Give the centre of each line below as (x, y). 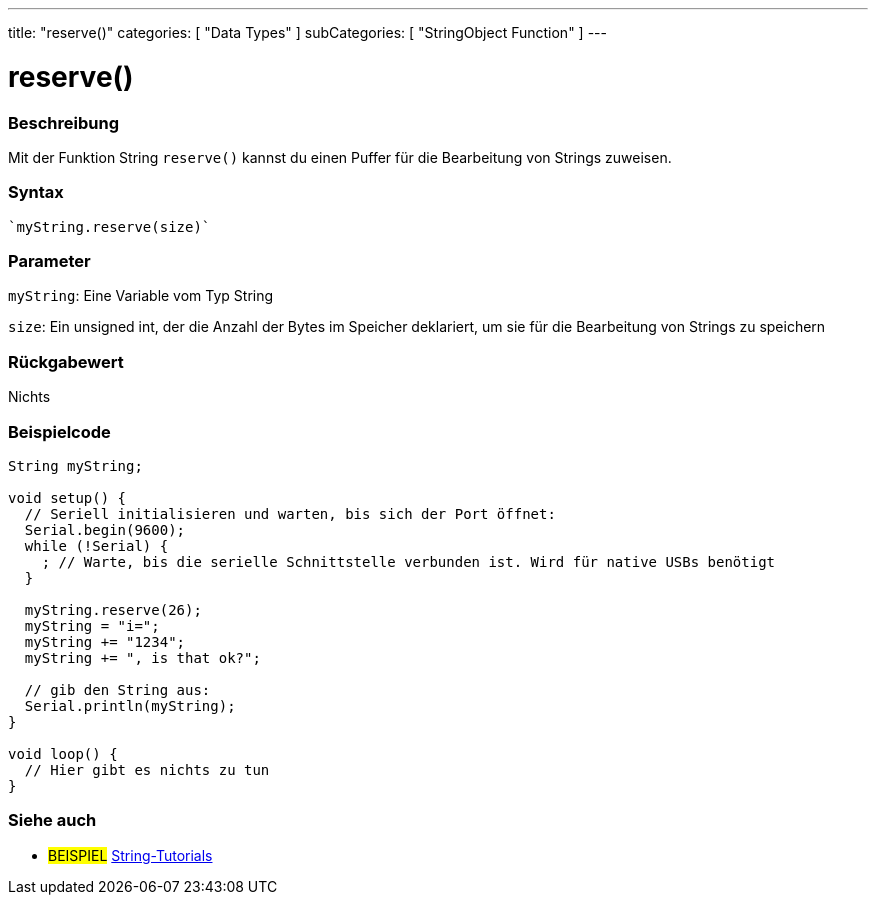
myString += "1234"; (105, 641)
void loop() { (63, 753)
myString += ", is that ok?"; (142, 657)
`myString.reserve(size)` (109, 226)
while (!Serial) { (96, 545)
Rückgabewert (66, 361)
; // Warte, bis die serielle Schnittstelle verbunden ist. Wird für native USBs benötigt (408, 561)
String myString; (75, 465)
